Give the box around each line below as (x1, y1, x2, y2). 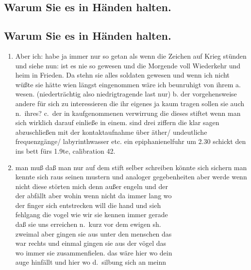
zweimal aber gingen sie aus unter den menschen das (15, 228, 172, 238)
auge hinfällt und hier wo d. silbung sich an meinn (15, 257, 166, 267)
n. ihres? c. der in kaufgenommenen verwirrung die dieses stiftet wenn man (15, 108, 241, 118)
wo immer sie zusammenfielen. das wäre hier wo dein (15, 247, 172, 257)
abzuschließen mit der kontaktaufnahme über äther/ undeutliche (15, 127, 207, 137)
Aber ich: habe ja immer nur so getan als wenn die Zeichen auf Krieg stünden (15, 50, 247, 61)
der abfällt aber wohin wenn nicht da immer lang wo (15, 191, 172, 201)
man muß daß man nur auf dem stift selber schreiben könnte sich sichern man (15, 162, 247, 172)
